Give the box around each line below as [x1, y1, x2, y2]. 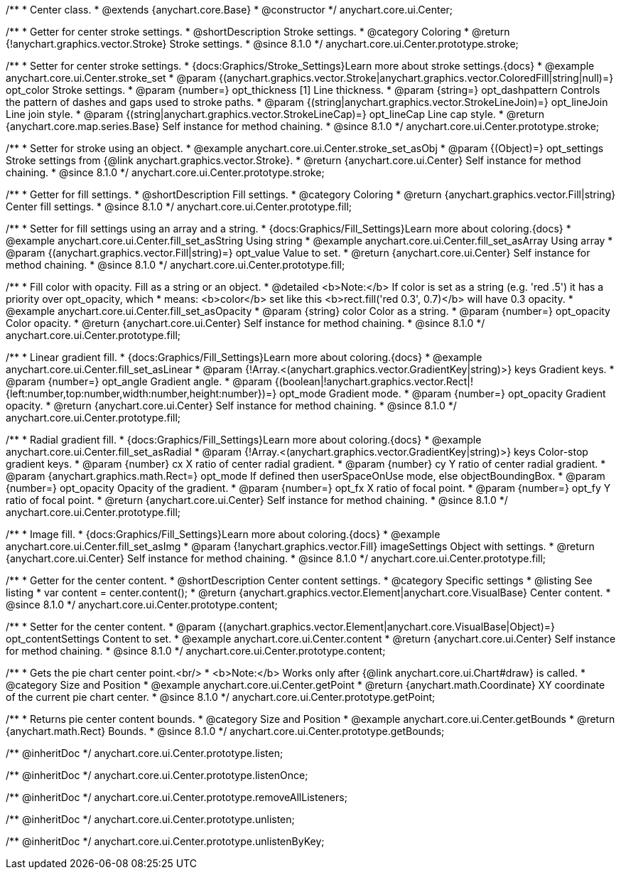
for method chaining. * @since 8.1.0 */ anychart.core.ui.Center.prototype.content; [6, 645, 386, 657]
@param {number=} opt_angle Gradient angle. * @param [6, 375, 272, 387]
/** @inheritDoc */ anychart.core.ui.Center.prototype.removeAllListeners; [6, 791, 347, 803]
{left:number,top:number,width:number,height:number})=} [6, 387, 277, 399]
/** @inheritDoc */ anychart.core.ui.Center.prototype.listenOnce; [6, 769, 308, 781]
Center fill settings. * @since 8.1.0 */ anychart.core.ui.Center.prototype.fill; [6, 200, 352, 213]
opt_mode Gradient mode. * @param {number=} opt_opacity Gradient [279, 387, 606, 399]
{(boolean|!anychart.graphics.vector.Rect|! [274, 375, 473, 387]
